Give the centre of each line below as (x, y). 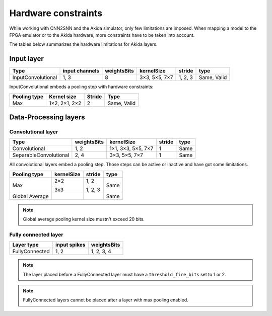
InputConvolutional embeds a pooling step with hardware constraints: (81, 87)
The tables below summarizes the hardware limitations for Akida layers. (83, 44)
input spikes (71, 245)
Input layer (26, 59)
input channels (81, 71)
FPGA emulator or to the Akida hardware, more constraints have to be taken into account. (102, 35)
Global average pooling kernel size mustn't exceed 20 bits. (84, 219)
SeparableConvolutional (41, 155)
